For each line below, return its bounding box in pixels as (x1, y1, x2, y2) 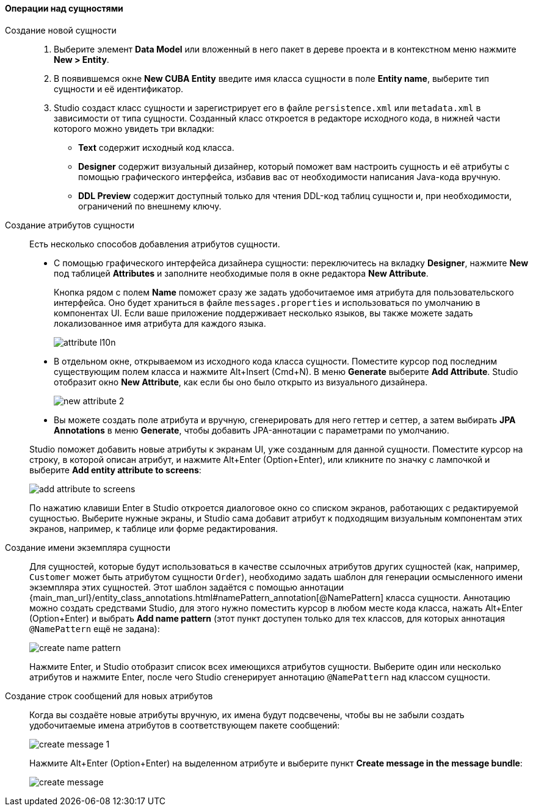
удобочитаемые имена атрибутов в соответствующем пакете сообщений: (29, 719, 340, 730)
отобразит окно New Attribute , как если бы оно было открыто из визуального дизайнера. (54, 376, 428, 387)
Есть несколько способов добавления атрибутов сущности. (29, 238, 280, 249)
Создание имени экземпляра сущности (5, 542, 170, 553)
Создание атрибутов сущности (5, 219, 134, 230)
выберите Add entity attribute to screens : (29, 464, 201, 475)
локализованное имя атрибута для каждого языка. (54, 318, 266, 329)
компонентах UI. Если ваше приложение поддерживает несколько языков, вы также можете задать (54, 307, 473, 318)
